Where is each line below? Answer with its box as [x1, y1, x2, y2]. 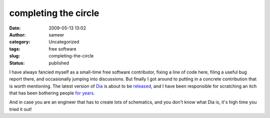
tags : [9, 45, 20, 52]
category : [9, 39, 30, 45]
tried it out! [9, 106, 32, 112]
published [48, 60, 69, 66]
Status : [9, 60, 25, 66]
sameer [48, 31, 64, 37]
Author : [9, 31, 26, 37]
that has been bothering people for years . [9, 90, 95, 96]
